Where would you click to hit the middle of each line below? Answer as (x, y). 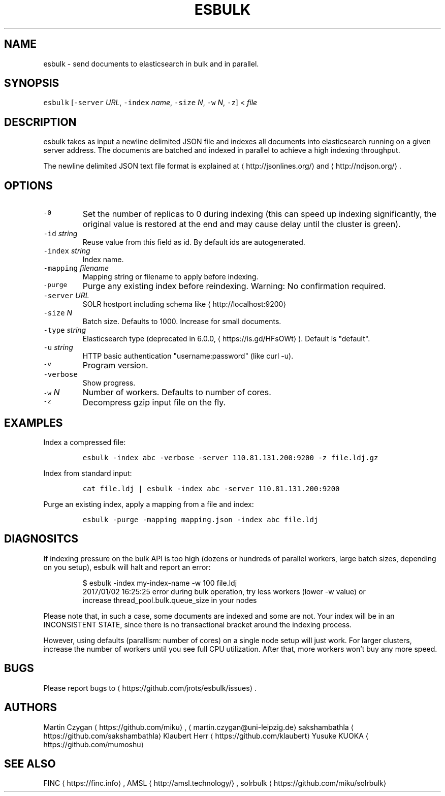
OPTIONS (28, 185)
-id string (60, 234)
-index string (67, 251)
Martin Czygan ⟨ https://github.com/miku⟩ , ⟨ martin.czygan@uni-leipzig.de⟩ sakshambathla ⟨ (199, 727)
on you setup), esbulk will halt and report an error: (127, 567)
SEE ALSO (30, 763)
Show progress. (109, 383)
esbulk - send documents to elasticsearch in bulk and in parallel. (151, 63)
